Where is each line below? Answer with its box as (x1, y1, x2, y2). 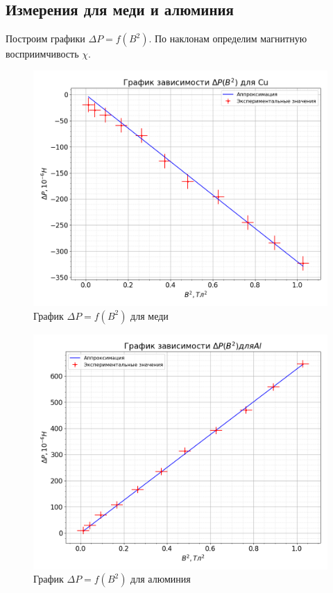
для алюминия (130, 571, 191, 586)
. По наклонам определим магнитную (148, 31, 307, 46)
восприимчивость (6, 46, 79, 61)
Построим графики (6, 31, 85, 46)
